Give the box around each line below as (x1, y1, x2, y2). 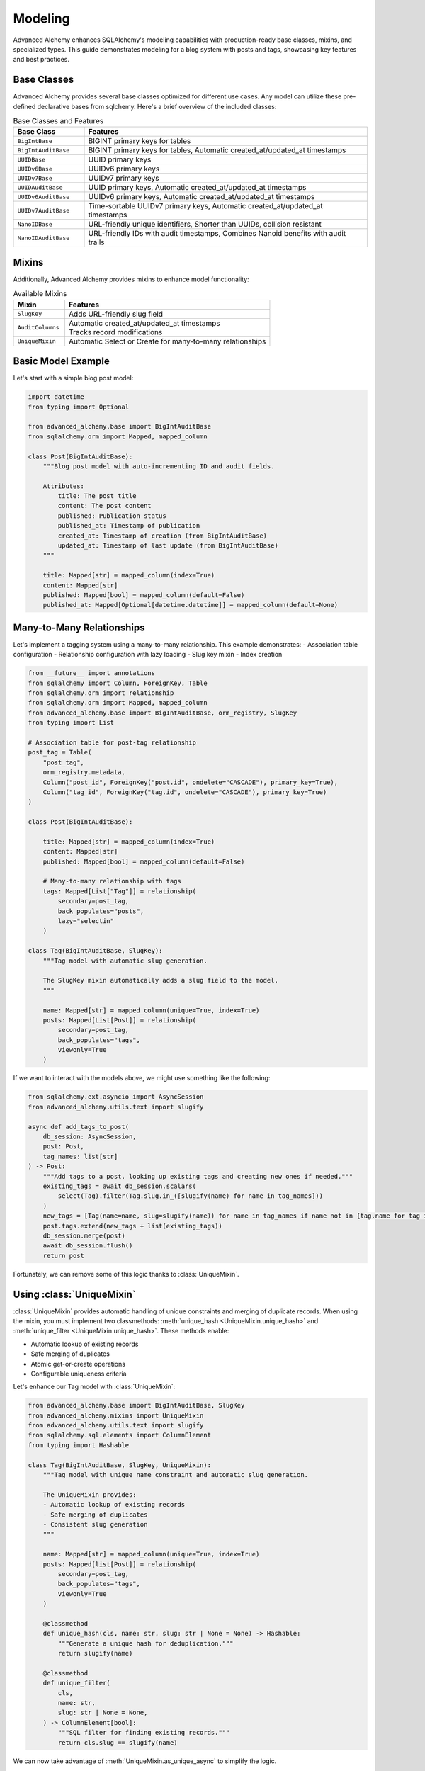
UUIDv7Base (17, 174, 53, 182)
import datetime (28, 393, 85, 401)
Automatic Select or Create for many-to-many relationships (68, 336, 266, 346)
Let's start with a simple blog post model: (13, 374, 134, 383)
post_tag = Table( (28, 748, 92, 757)
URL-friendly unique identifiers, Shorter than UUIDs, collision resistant (88, 220, 322, 230)
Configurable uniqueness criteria (30, 1369, 127, 1378)
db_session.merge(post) (42, 1231, 125, 1240)
